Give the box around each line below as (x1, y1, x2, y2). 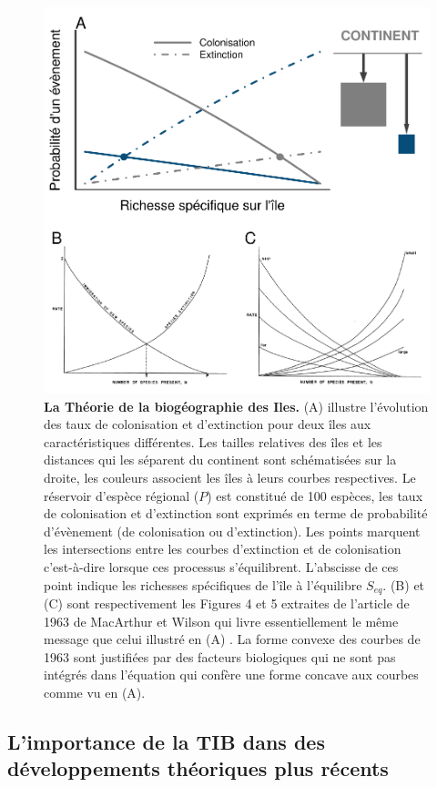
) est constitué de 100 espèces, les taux (207, 485, 423, 505)
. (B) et (382, 575, 425, 594)
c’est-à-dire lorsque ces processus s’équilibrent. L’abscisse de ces (44, 557, 399, 576)
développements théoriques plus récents (7, 754, 389, 782)
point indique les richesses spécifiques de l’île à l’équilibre (44, 575, 362, 594)
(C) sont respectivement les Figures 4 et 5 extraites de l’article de (44, 593, 410, 612)
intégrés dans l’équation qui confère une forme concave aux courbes (44, 665, 419, 684)
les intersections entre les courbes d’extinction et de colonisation (44, 539, 401, 558)
